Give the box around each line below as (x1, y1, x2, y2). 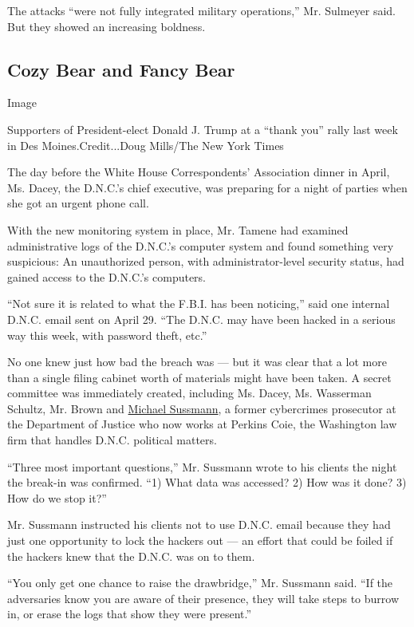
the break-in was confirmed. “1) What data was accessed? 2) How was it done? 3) (7, 474, 407, 491)
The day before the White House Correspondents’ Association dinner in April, (7, 164, 390, 180)
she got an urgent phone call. (7, 195, 149, 211)
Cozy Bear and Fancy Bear (7, 57, 235, 81)
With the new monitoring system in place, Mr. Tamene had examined (7, 221, 349, 238)
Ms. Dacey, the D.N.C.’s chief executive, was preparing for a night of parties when (7, 179, 408, 195)
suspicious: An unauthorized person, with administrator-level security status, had (7, 253, 404, 270)
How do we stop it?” (7, 489, 107, 506)
